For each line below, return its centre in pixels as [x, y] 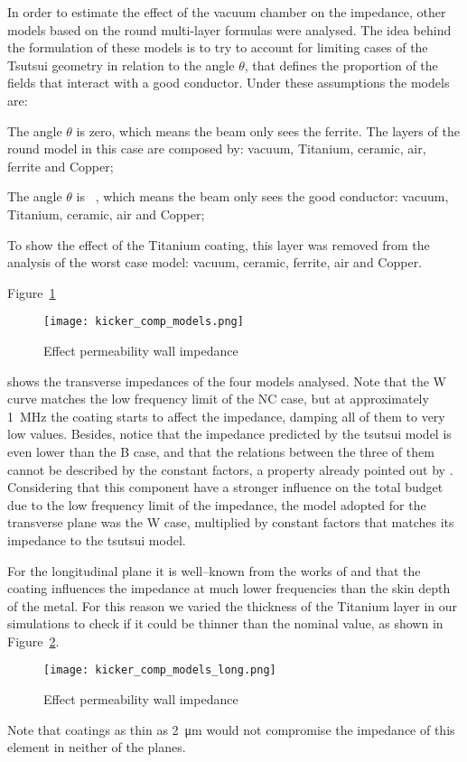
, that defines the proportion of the [341, 65]
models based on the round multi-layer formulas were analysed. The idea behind [229, 29]
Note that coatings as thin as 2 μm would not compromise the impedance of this [231, 729]
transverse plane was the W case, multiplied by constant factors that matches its [231, 522]
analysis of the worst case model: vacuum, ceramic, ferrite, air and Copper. [215, 262]
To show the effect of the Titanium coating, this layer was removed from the [219, 244]
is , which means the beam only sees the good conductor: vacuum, [262, 196]
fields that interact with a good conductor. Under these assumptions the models [229, 83]
